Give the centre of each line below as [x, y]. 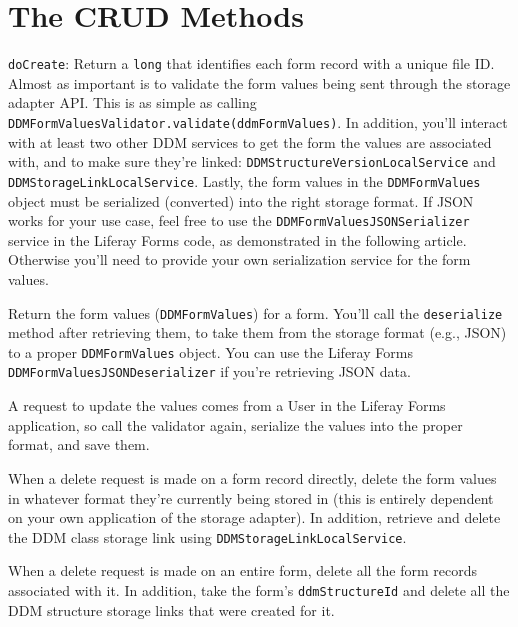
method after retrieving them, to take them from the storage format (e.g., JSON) [257, 332]
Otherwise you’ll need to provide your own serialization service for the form [239, 259]
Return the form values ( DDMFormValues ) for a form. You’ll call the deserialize [255, 312]
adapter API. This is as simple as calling [132, 102]
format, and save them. [79, 444]
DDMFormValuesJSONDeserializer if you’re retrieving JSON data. [209, 371]
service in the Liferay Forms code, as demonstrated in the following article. [237, 239]
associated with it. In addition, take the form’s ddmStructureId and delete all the [259, 589]
